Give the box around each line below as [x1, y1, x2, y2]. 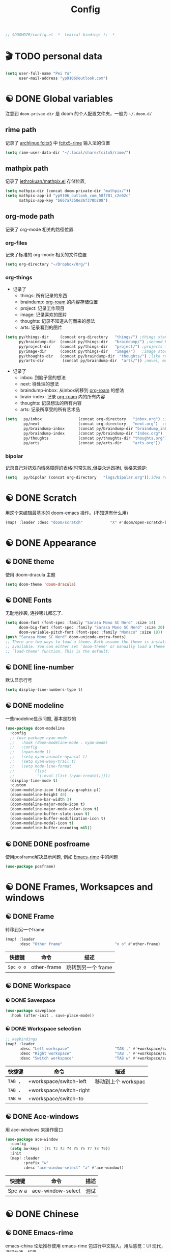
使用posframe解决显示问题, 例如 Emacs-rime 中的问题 [5, 854, 119, 860]
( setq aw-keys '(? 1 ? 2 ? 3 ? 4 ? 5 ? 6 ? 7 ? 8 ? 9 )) [10, 1146, 110, 1151]
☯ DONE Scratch [5, 492, 77, 503]
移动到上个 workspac [95, 1078, 146, 1085]
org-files [5, 239, 27, 246]
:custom [10, 783, 26, 788]
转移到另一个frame [5, 926, 45, 932]
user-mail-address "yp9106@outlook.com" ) [18, 76, 108, 81]
